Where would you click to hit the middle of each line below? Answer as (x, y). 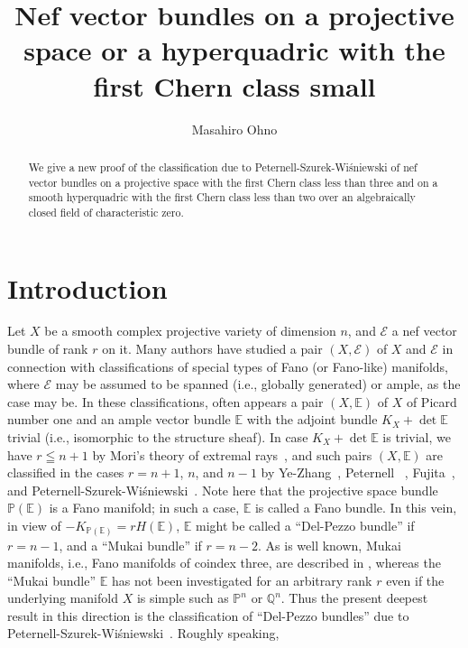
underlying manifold (63, 598)
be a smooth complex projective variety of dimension (190, 331)
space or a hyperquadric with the (234, 50)
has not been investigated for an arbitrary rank (242, 580)
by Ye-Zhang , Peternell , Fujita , (358, 472)
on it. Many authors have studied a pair (212, 349)
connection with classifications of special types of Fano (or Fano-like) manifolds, (228, 366)
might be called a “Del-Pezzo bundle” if (305, 525)
